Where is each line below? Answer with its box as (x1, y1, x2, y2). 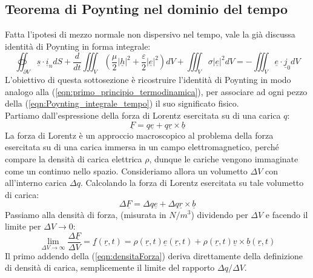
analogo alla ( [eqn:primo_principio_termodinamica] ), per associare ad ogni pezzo (5, 85, 308, 98)
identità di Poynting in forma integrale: (5, 39, 151, 52)
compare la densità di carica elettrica (5, 152, 142, 165)
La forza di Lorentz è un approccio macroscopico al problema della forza (5, 128, 274, 141)
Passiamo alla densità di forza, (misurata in (5, 208, 166, 220)
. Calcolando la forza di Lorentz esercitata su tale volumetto (80, 176, 304, 189)
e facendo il (265, 208, 308, 220)
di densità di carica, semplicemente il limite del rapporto (5, 261, 215, 274)
